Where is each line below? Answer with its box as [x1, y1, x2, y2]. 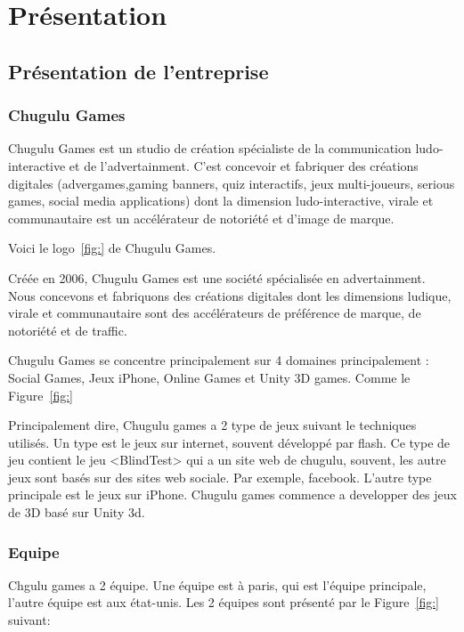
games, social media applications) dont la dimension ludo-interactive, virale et [8, 191, 434, 210]
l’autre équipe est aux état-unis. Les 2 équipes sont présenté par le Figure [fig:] [8, 593, 440, 612]
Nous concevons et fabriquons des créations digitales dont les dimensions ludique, [8, 286, 452, 304]
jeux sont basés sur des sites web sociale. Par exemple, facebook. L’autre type [8, 467, 432, 486]
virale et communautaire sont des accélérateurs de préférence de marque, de [8, 304, 421, 322]
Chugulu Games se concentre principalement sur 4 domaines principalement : [8, 351, 429, 369]
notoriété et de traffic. [8, 320, 127, 339]
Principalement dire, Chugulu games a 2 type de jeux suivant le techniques [8, 416, 417, 434]
